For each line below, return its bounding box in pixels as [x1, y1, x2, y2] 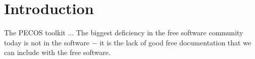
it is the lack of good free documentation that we [99, 37, 251, 47]
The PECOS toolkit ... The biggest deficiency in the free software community [4, 27, 243, 38]
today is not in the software [4, 37, 89, 47]
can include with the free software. [4, 47, 111, 57]
